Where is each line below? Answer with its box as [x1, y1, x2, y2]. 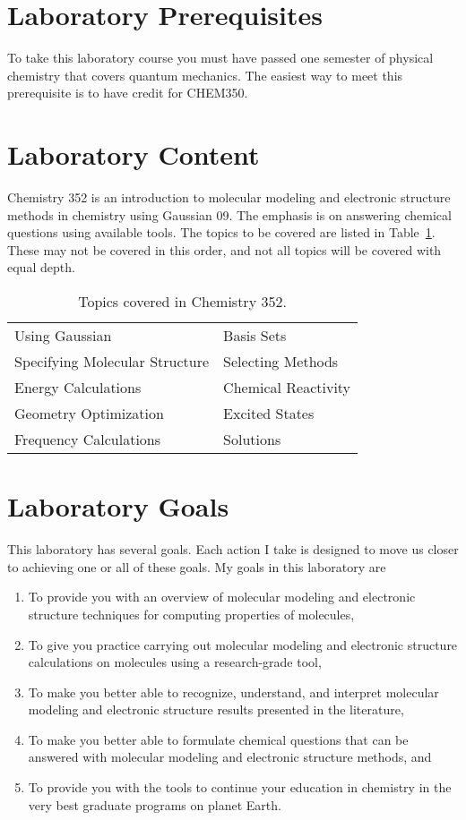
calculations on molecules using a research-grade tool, [28, 653, 322, 671]
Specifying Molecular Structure [14, 351, 210, 372]
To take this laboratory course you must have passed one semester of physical [7, 48, 434, 67]
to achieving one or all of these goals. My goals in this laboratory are [7, 557, 386, 576]
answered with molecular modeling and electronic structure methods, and [28, 747, 432, 766]
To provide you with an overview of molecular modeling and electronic [28, 587, 416, 606]
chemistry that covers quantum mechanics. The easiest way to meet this [7, 65, 403, 84]
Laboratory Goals [7, 488, 229, 525]
